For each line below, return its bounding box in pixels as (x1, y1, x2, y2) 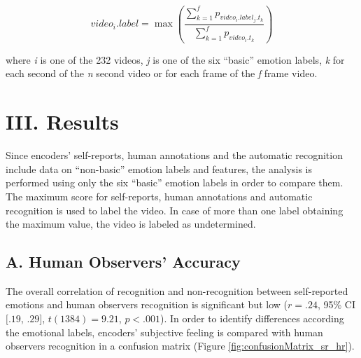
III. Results (6, 107, 119, 136)
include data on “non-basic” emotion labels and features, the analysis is (6, 161, 313, 176)
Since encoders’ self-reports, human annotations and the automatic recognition (6, 148, 343, 163)
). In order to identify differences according (160, 311, 344, 326)
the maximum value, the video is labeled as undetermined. (6, 216, 256, 231)
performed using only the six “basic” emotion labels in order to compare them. (6, 175, 344, 190)
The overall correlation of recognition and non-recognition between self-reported (6, 283, 348, 298)
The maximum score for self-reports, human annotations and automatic (6, 188, 313, 203)
